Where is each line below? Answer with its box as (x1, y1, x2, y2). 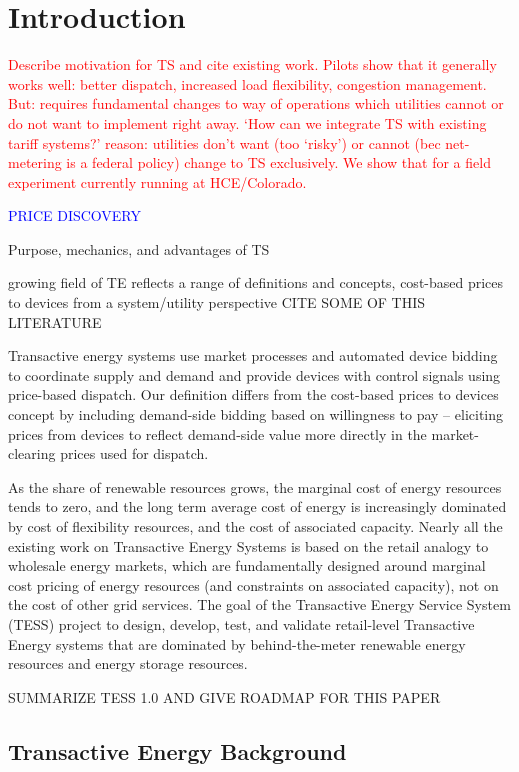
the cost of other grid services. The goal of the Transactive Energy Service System (8, 594, 511, 615)
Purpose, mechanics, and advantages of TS (8, 238, 270, 259)
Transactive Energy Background (8, 735, 347, 766)
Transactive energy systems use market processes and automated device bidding (8, 345, 498, 366)
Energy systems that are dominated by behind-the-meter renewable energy (8, 633, 466, 654)
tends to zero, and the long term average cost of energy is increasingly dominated (8, 496, 507, 517)
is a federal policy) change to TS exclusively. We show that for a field (66, 152, 491, 173)
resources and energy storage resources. (8, 653, 248, 674)
